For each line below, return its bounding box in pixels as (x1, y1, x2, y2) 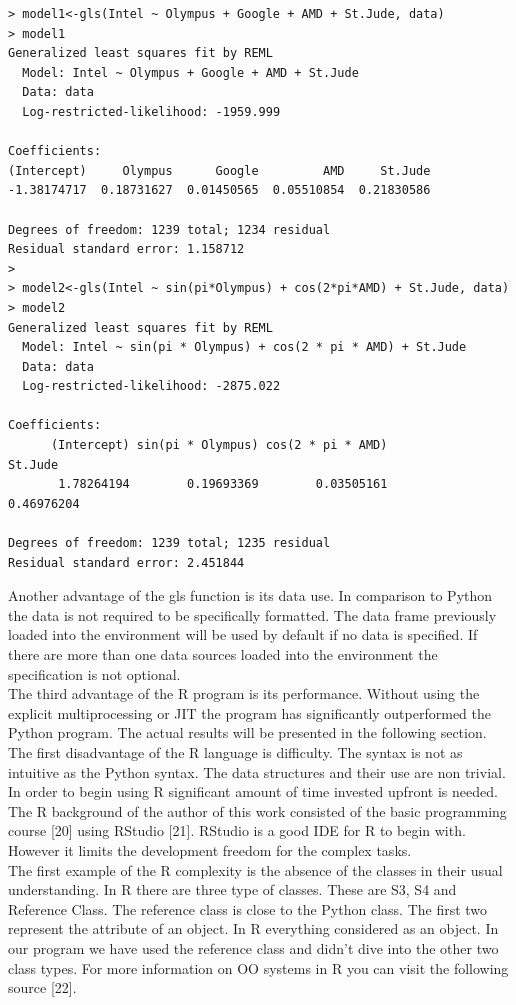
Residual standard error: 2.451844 (8, 555, 245, 570)
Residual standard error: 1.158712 (8, 242, 245, 257)
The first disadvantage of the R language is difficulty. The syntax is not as (8, 741, 463, 762)
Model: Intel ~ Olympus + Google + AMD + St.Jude (22, 65, 359, 80)
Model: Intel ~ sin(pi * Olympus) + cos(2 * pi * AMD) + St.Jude (22, 340, 467, 355)
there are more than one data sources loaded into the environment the (8, 644, 438, 664)
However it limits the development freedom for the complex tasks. (8, 839, 412, 860)
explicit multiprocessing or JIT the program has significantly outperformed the (8, 702, 491, 723)
